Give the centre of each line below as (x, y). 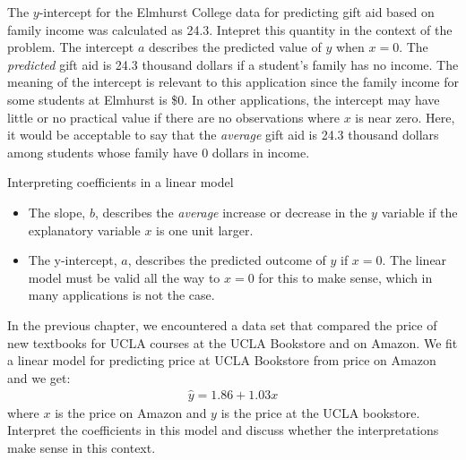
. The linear (414, 260)
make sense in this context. (82, 447)
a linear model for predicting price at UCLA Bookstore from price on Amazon (222, 360)
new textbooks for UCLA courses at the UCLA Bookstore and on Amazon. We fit (233, 342)
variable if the (419, 212)
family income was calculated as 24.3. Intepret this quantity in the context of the (230, 29)
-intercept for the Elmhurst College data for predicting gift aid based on (237, 12)
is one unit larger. (205, 230)
